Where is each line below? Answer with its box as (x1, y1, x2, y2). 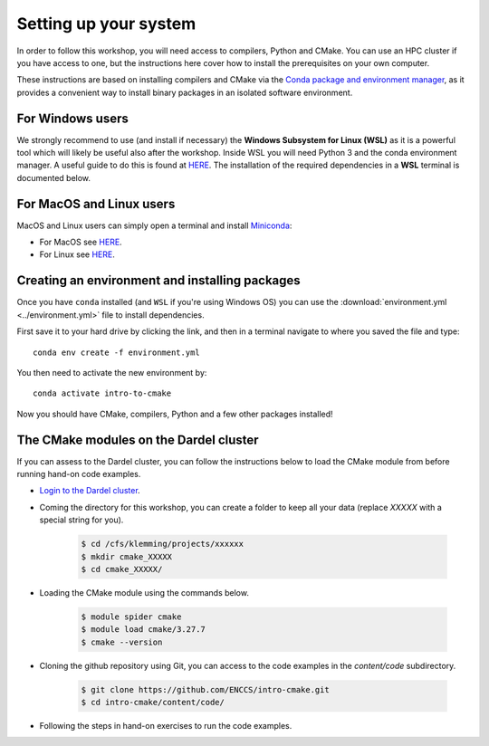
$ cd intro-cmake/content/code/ (81, 697, 225, 708)
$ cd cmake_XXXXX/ (81, 564, 163, 574)
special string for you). (39, 514, 124, 525)
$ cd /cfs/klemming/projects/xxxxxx (81, 539, 244, 550)
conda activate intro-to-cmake (33, 388, 172, 398)
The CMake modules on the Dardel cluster (16, 432, 259, 447)
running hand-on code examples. (16, 469, 141, 480)
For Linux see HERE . (39, 249, 115, 260)
